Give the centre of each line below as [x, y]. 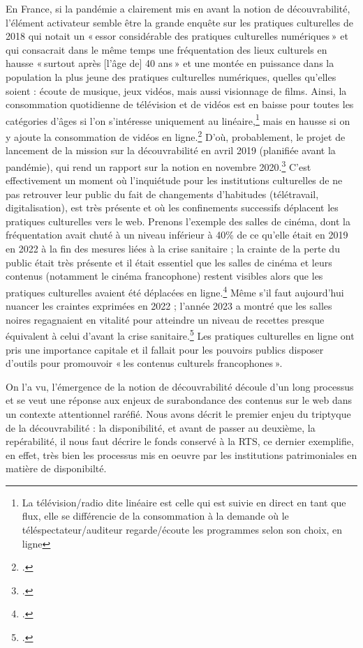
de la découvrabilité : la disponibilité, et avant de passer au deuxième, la [161, 427]
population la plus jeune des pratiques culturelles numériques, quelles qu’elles [171, 76]
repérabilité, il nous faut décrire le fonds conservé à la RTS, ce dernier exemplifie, [180, 441]
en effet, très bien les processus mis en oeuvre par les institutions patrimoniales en [181, 454]
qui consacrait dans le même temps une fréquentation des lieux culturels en [166, 49]
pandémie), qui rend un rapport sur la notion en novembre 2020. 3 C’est [158, 165]
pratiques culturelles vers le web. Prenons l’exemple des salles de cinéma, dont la [178, 221]
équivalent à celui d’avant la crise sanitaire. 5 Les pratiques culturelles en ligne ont [180, 334]
